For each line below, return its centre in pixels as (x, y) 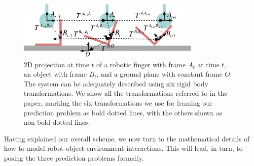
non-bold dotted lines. (57, 122)
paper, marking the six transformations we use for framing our (118, 102)
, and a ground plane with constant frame (159, 74)
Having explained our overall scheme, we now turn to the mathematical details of (127, 138)
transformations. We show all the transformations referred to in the (126, 93)
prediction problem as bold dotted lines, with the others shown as (123, 112)
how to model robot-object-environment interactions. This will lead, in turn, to (123, 148)
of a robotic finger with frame (141, 64)
